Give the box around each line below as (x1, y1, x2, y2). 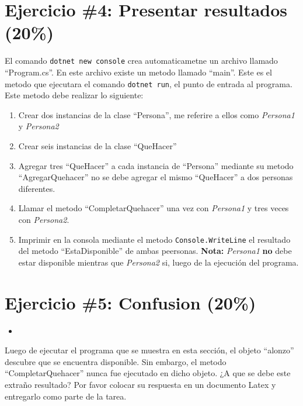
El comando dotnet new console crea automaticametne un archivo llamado (5, 54, 278, 67)
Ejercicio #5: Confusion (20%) (5, 290, 256, 314)
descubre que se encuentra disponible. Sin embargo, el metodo (5, 355, 227, 367)
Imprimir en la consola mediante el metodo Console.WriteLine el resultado (18, 233, 291, 245)
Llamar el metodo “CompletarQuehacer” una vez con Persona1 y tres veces (18, 202, 289, 214)
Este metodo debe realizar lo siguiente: (5, 89, 144, 101)
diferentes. (18, 182, 55, 194)
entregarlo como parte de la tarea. (5, 390, 127, 402)
